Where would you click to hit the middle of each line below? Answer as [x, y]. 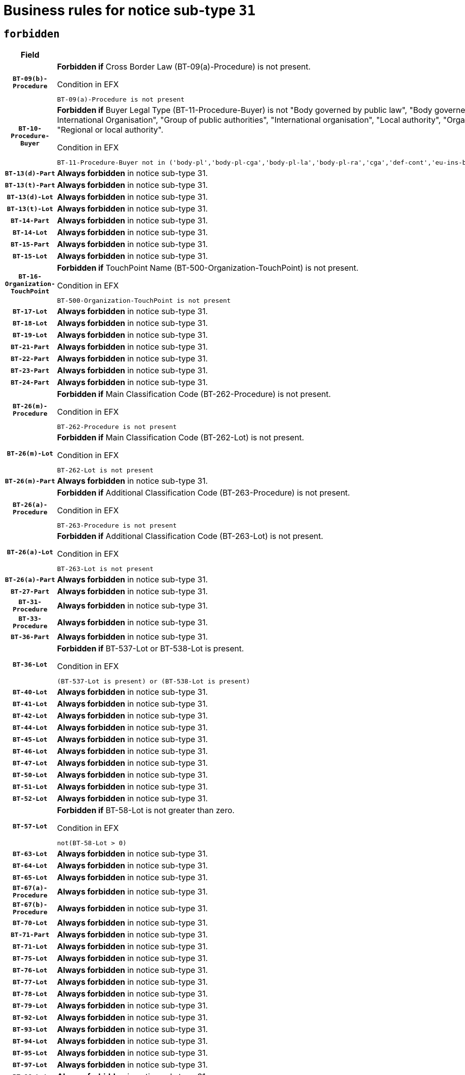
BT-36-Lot [30, 664]
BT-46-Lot [30, 751]
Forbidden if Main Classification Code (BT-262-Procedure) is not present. [194, 394]
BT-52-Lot [30, 798]
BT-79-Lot [30, 1005]
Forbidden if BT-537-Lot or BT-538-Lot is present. [150, 649]
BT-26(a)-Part [30, 579]
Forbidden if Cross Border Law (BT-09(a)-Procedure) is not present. [184, 67]
